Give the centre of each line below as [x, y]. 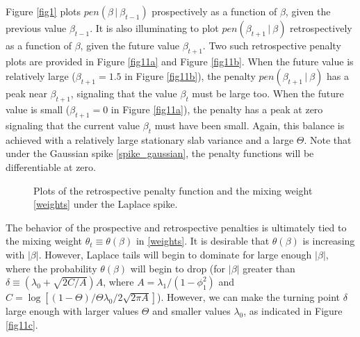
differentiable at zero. [51, 166]
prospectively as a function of [214, 11]
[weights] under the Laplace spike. [106, 204]
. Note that [328, 139]
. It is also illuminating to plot [154, 28]
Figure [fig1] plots [43, 11]
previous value [36, 28]
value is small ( [38, 109]
